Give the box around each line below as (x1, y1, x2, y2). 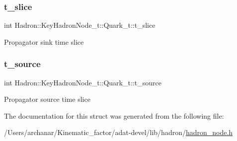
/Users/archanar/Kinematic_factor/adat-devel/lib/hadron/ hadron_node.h (4, 127, 233, 138)
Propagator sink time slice (4, 36, 84, 47)
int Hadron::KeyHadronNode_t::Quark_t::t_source (4, 77, 161, 87)
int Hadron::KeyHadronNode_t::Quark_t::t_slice (4, 20, 156, 30)
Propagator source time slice (4, 94, 90, 104)
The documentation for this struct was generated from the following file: (4, 110, 224, 121)
